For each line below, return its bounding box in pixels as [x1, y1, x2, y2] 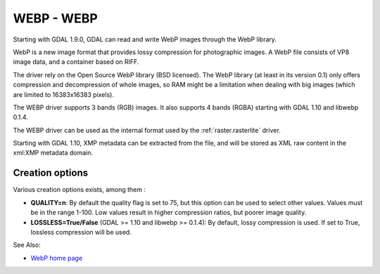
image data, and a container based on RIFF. [13, 58, 139, 66]
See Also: [13, 241, 42, 249]
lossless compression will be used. [30, 228, 132, 236]
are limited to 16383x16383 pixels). [13, 90, 114, 98]
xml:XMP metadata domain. [13, 148, 94, 157]
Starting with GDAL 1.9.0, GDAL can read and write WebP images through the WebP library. [13, 35, 277, 44]
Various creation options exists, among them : [13, 185, 146, 194]
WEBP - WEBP [13, 11, 98, 26]
